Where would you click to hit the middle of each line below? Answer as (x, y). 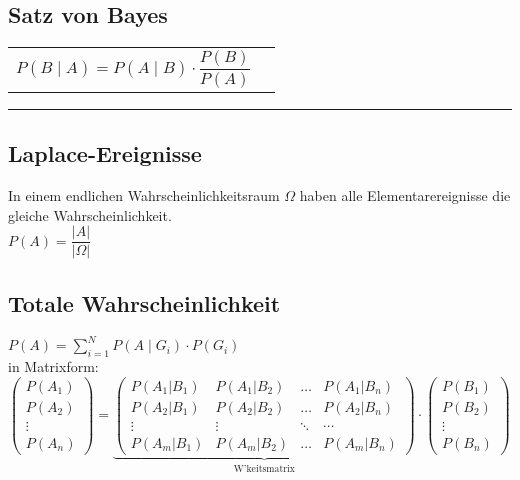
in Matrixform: (53, 365)
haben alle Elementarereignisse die (405, 195)
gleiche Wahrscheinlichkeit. (90, 214)
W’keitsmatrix (264, 468)
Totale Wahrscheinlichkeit (144, 302)
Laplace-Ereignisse (105, 153)
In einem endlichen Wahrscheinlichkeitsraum (144, 195)
